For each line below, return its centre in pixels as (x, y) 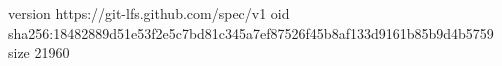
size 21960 (39, 52)
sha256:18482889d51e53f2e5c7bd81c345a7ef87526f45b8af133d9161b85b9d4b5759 (251, 32)
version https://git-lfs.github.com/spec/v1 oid (149, 13)
